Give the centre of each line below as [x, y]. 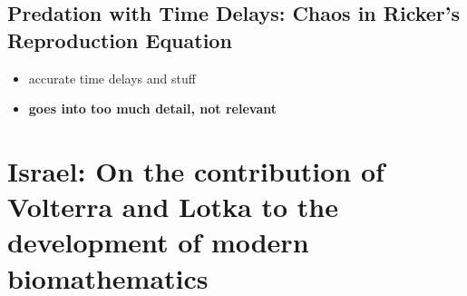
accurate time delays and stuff [112, 78]
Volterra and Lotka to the [173, 207]
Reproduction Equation [120, 39]
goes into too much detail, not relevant [152, 109]
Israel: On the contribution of [196, 170]
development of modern [158, 242]
